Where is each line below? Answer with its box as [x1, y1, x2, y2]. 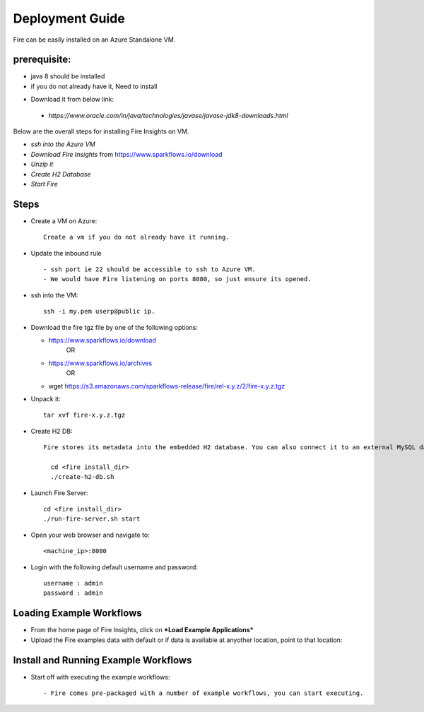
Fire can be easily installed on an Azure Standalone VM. [13, 35, 176, 44]
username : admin [43, 579, 103, 588]
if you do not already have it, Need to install [30, 82, 158, 90]
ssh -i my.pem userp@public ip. [43, 307, 155, 316]
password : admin [43, 589, 103, 597]
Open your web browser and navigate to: [30, 530, 150, 539]
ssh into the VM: [30, 290, 78, 299]
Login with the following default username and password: [30, 562, 198, 571]
